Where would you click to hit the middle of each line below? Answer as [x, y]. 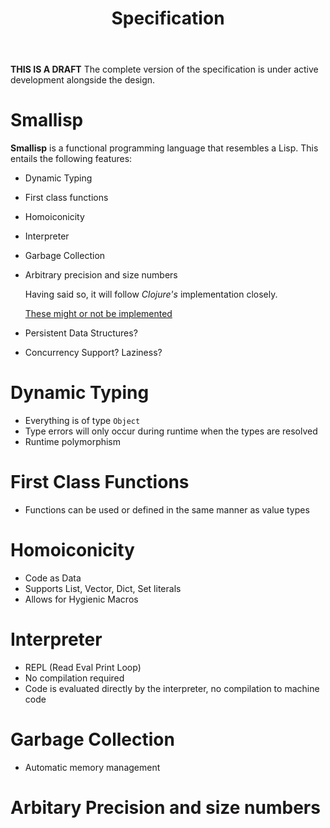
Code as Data [53, 578]
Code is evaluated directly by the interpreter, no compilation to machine [172, 688]
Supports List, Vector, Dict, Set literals [103, 588]
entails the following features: [71, 159]
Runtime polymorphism [73, 442]
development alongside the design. [83, 80]
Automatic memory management [92, 767]
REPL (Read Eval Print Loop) [83, 667]
